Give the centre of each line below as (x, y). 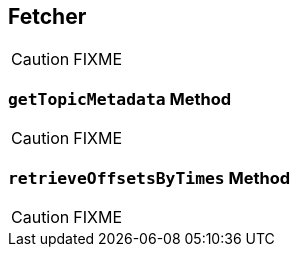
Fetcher (47, 16)
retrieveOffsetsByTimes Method (149, 177)
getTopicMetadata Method (120, 98)
